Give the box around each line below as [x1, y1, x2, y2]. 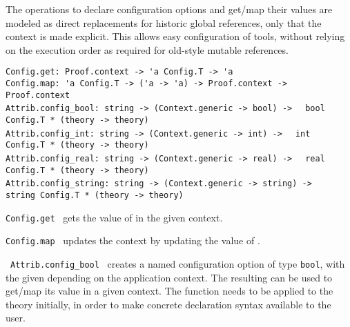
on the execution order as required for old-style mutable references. [6, 42, 289, 57]
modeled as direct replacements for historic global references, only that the [6, 15, 322, 30]
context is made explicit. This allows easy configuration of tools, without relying [6, 29, 345, 43]
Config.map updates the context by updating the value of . [6, 233, 260, 248]
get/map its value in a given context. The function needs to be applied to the [6, 284, 333, 298]
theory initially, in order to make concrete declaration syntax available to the [6, 297, 331, 311]
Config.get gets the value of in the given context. [6, 210, 223, 224]
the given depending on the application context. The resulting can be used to [6, 270, 333, 284]
